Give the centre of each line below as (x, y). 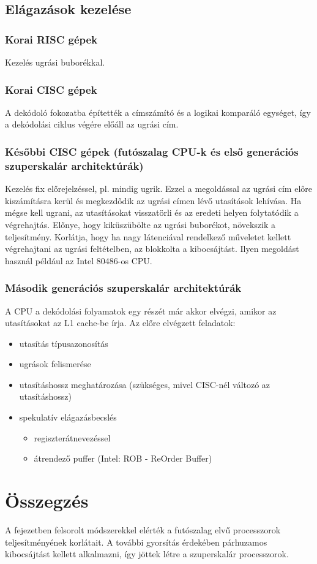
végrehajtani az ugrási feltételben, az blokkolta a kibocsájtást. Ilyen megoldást (152, 249)
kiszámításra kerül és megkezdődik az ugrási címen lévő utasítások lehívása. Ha (153, 200)
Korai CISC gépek (51, 89)
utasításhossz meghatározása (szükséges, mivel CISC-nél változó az (145, 384)
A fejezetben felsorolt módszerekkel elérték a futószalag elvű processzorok (143, 529)
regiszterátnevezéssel (72, 437)
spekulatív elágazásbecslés (68, 417)
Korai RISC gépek (51, 39)
